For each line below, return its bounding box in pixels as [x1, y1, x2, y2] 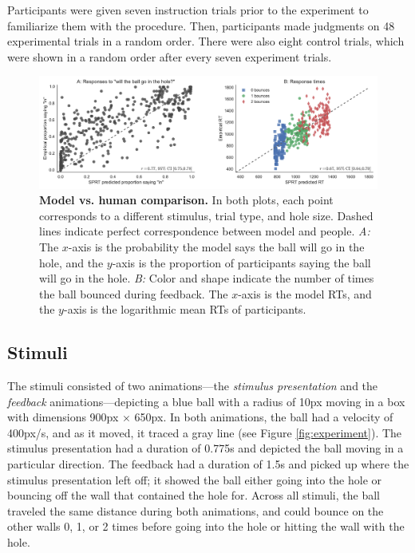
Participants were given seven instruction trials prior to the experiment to [7, 2, 369, 18]
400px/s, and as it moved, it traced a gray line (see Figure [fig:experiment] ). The [7, 424, 402, 440]
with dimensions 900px [7, 409, 119, 425]
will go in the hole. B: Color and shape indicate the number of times [39, 270, 374, 286]
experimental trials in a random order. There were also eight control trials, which [7, 33, 405, 49]
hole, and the [39, 254, 104, 271]
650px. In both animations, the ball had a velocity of [134, 409, 393, 425]
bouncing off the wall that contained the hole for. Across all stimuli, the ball [7, 487, 380, 504]
